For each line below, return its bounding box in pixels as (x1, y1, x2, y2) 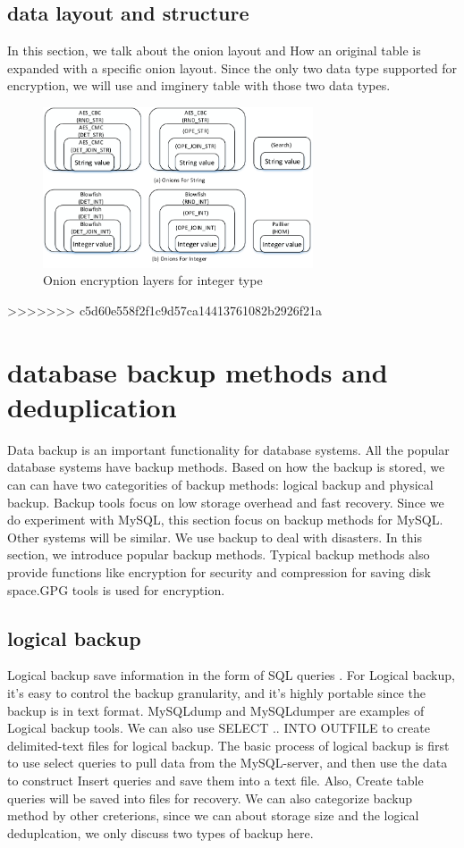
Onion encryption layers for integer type (43, 271, 263, 290)
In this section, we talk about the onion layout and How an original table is (7, 41, 421, 60)
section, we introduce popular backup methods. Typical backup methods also (7, 545, 430, 564)
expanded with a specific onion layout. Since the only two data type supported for (7, 58, 458, 77)
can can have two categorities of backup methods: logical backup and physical (7, 475, 434, 494)
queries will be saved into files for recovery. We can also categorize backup (7, 788, 413, 807)
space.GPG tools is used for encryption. (7, 580, 225, 599)
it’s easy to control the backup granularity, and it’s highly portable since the (7, 683, 426, 701)
